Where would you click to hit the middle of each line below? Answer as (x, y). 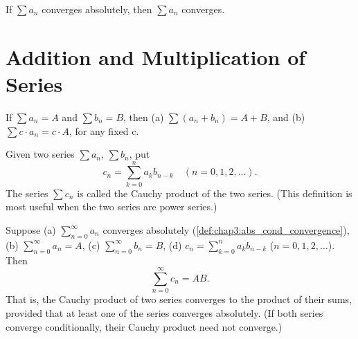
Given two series (40, 154)
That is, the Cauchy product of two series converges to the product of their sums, (179, 299)
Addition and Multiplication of (156, 56)
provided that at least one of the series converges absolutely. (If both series (164, 312)
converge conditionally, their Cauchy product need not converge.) (144, 326)
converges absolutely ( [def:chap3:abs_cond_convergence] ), (226, 230)
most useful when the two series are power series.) (111, 207)
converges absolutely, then (97, 9)
